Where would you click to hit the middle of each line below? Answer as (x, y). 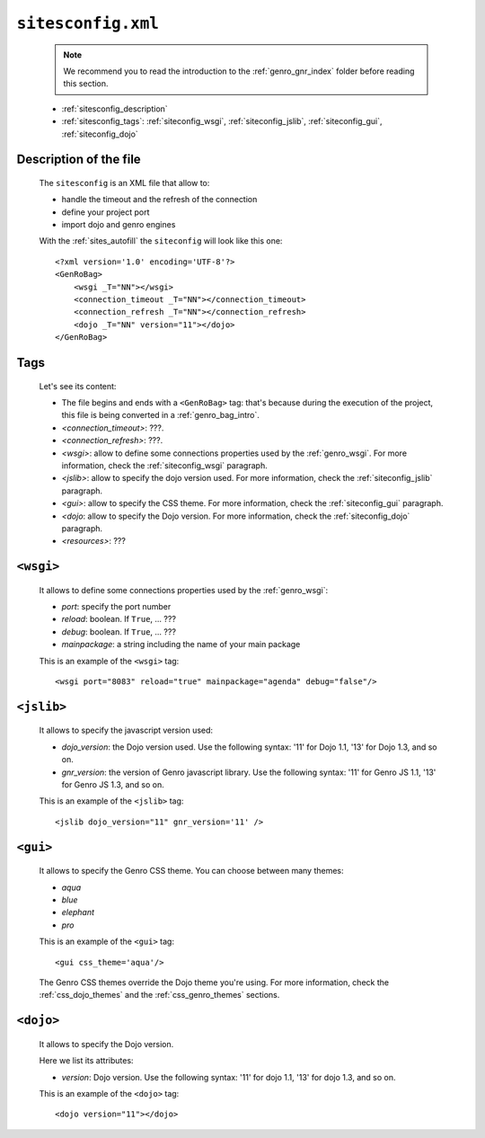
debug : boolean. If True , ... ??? (119, 631)
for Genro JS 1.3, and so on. (113, 785)
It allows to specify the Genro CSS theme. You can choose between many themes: (192, 871)
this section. (86, 84)
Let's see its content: (78, 386)
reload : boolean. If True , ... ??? (119, 619)
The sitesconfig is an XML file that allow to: (124, 182)
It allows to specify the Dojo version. (106, 1044)
